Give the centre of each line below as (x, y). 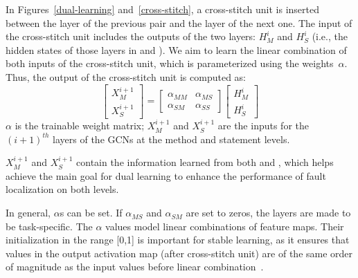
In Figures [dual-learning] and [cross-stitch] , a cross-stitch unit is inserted (163, 9)
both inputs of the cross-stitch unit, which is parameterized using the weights (170, 63)
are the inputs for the (263, 126)
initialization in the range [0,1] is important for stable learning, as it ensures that (178, 240)
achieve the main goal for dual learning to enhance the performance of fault (166, 175)
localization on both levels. (62, 189)
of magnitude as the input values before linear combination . (135, 267)
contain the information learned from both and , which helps (205, 162)
